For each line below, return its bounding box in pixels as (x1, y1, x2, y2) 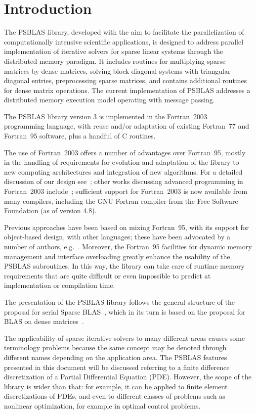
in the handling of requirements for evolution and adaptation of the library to (4, 157, 239, 167)
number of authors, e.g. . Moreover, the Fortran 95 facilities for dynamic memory (4, 241, 252, 251)
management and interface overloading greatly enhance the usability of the (4, 251, 230, 261)
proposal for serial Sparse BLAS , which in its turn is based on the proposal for (4, 306, 246, 317)
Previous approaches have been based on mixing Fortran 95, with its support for (4, 222, 249, 232)
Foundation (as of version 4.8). (4, 205, 97, 216)
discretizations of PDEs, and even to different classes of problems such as (4, 391, 225, 401)
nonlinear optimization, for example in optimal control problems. (4, 400, 201, 411)
